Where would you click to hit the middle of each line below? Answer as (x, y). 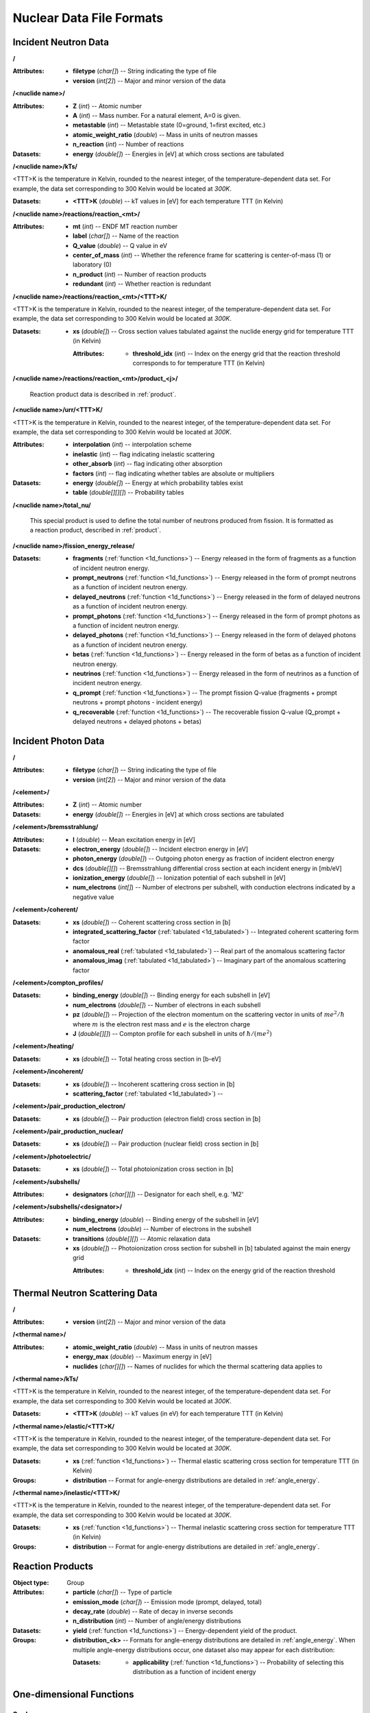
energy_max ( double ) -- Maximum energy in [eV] (143, 1357)
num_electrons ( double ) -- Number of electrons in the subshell (162, 1229)
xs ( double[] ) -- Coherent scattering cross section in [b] (152, 922)
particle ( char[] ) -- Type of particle (123, 1592)
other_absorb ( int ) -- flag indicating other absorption (148, 464)
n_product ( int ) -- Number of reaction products (140, 274)
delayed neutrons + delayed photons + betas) (137, 721)
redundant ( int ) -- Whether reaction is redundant (142, 284)
